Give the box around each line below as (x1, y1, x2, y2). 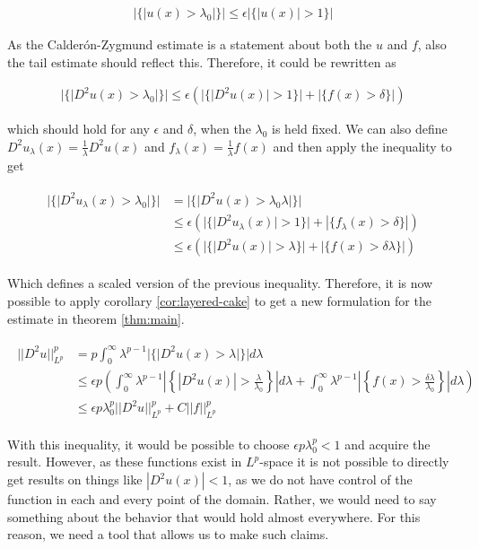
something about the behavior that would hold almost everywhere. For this (7, 507, 421, 526)
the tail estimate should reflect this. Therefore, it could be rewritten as (7, 52, 396, 71)
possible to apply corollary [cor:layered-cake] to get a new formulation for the (7, 291, 431, 309)
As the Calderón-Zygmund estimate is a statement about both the (7, 35, 372, 54)
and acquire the (344, 434, 431, 453)
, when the (193, 119, 251, 138)
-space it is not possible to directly (259, 452, 449, 471)
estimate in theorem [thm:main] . (7, 309, 185, 327)
